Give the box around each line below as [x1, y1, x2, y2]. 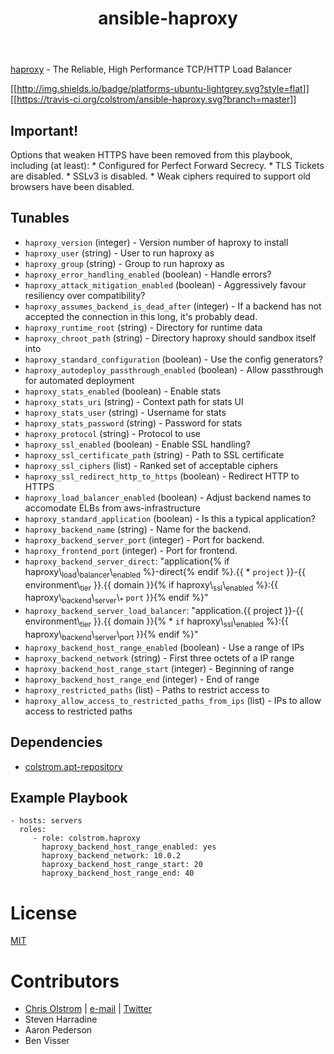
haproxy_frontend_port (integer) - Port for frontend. [24, 544, 238, 556]
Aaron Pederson [24, 1024, 93, 1036]
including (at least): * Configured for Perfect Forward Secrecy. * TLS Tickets [10, 160, 325, 171]
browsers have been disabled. [10, 181, 135, 192]
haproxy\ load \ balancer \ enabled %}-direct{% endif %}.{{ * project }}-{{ [24, 565, 306, 580]
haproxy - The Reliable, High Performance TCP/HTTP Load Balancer [10, 63, 293, 76]
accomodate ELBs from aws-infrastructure [24, 502, 202, 514]
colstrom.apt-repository [24, 760, 123, 772]
